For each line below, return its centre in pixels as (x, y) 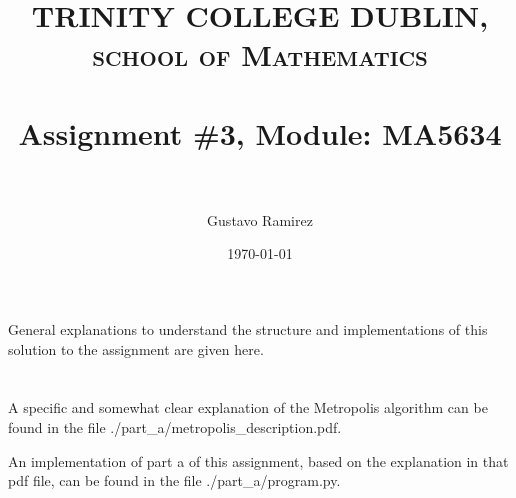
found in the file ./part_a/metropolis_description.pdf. (175, 427)
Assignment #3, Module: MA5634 (260, 132)
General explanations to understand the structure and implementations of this (248, 329)
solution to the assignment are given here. (136, 348)
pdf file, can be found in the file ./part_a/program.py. (174, 480)
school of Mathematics (260, 54)
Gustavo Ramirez (260, 219)
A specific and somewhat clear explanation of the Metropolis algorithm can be (248, 407)
